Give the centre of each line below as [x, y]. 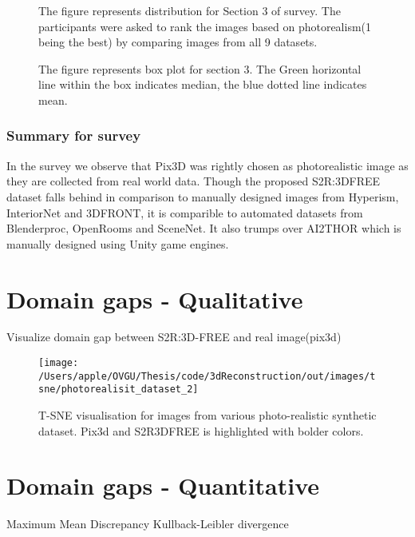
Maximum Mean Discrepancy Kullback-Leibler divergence [148, 524]
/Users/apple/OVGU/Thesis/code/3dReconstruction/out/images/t [207, 376]
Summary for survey [74, 135]
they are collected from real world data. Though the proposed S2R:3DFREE [194, 181]
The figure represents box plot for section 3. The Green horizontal [200, 68]
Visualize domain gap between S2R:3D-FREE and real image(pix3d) [174, 337]
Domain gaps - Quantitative [163, 485]
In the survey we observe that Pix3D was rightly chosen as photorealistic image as [207, 165]
